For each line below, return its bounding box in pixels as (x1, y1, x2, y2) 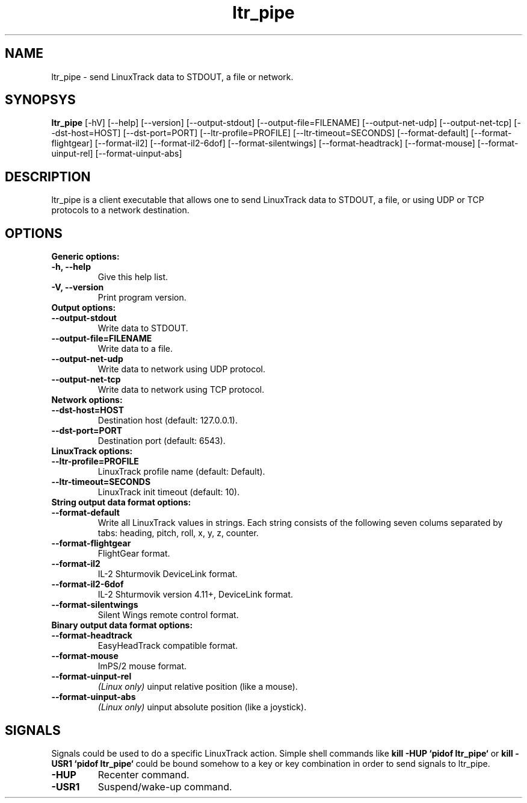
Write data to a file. (97, 343, 173, 354)
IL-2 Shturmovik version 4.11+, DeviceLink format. (97, 589, 294, 600)
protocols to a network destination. (51, 205, 190, 216)
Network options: (51, 395, 123, 405)
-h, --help (51, 261, 91, 272)
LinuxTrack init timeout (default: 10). (97, 487, 240, 498)
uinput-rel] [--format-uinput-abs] (51, 148, 182, 159)
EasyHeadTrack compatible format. (97, 640, 238, 651)
